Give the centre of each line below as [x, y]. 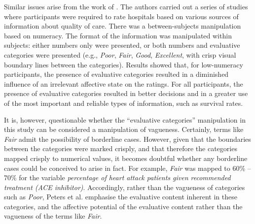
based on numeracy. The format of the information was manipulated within [118, 35]
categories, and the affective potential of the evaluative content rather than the [123, 206]
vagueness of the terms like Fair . [53, 216]
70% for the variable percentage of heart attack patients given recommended [117, 177]
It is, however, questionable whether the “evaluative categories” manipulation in [125, 119]
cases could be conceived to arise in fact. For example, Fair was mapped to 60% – [127, 168]
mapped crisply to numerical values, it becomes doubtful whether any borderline [126, 158]
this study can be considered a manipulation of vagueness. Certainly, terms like [124, 129]
